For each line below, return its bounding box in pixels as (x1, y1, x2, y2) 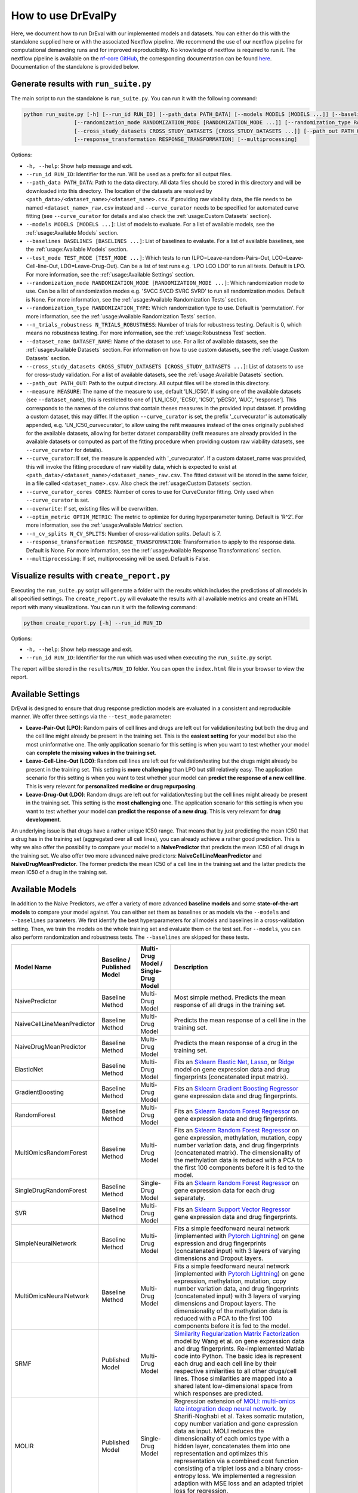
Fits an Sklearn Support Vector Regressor (174, 1205, 291, 1214)
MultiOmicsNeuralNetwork (14, 1292, 89, 1300)
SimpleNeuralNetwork (14, 1239, 77, 1248)
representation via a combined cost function (174, 1457, 298, 1466)
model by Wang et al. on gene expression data (174, 1337, 304, 1345)
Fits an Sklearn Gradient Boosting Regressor (174, 1085, 298, 1093)
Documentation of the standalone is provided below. (11, 63, 140, 70)
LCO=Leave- (271, 254, 304, 261)
